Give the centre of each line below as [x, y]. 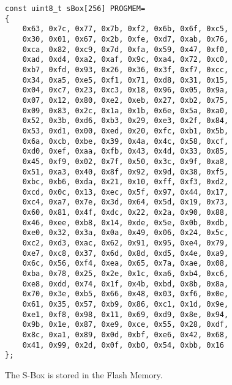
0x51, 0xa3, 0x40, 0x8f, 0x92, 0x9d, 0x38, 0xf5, [125, 172]
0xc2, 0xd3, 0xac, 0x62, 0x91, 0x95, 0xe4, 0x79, [125, 243]
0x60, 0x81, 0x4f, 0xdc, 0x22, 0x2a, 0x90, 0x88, [125, 213]
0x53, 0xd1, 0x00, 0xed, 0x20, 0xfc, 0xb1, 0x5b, [125, 131]
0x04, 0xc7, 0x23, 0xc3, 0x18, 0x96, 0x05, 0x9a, [125, 90]
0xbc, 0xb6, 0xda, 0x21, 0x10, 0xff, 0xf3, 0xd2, [125, 182]
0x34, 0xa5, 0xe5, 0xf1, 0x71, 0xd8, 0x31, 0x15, [125, 80]
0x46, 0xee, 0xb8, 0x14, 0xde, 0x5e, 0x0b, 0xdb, [125, 222]
